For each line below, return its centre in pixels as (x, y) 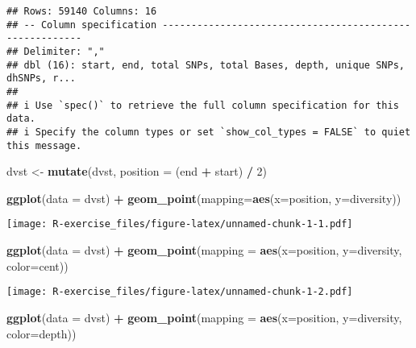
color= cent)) (37, 265)
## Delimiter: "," (56, 51)
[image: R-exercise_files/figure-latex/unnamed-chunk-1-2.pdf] (180, 292)
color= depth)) (42, 333)
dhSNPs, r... (41, 79)
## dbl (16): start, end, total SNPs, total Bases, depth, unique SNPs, (206, 65)
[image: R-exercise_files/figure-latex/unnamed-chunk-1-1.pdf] (180, 224)
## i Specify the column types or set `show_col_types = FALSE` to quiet (209, 132)
